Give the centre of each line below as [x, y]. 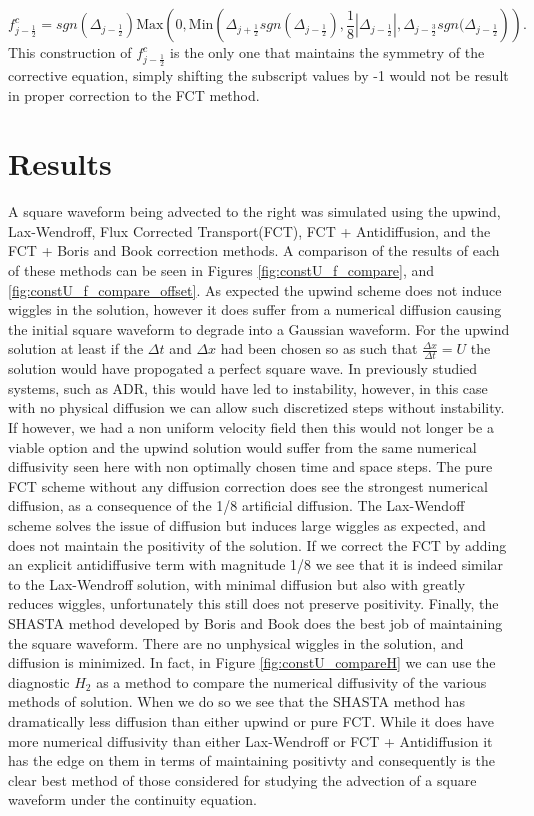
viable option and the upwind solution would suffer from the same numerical [242, 446]
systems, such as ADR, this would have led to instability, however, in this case [248, 387]
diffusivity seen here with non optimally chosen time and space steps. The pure [250, 466]
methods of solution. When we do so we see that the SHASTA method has [236, 701]
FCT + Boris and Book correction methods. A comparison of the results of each [254, 250]
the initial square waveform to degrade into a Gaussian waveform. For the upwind [259, 328]
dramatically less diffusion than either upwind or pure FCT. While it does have [251, 720]
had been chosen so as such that [319, 348]
